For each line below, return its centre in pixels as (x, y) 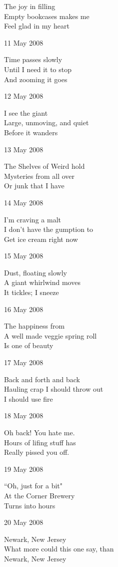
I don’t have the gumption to (49, 229)
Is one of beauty (29, 345)
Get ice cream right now (41, 239)
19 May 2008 (24, 469)
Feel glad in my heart (37, 26)
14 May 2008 (24, 202)
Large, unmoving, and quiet (46, 122)
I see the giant (26, 112)
